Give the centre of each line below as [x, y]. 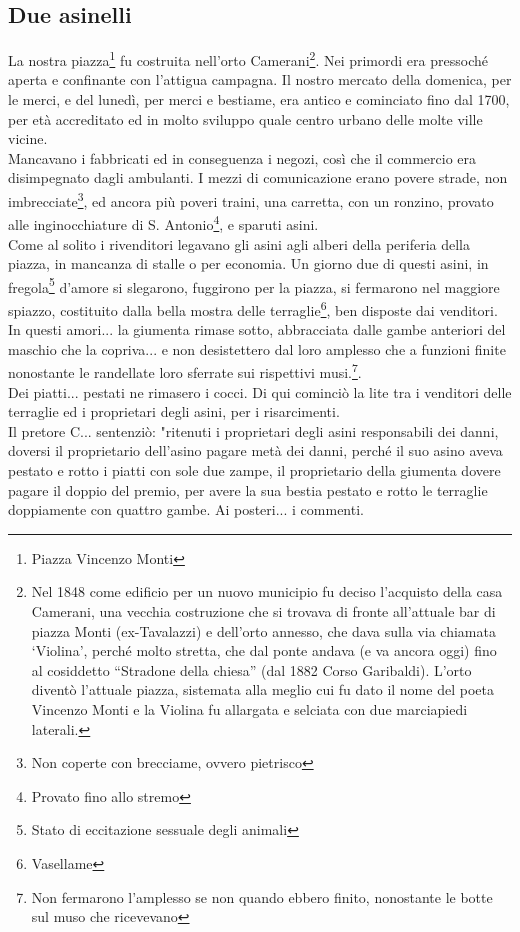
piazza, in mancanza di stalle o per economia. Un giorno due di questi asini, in [248, 263]
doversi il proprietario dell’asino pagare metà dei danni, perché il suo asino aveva [255, 450]
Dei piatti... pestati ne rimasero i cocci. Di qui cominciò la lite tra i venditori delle [260, 391]
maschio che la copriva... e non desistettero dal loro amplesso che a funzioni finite [257, 348]
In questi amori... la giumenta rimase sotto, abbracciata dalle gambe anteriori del [257, 329]
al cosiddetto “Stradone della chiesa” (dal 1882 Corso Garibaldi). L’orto [251, 669]
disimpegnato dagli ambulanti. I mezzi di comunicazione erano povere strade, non [258, 177]
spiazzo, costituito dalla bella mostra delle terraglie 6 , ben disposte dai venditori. [253, 308]
